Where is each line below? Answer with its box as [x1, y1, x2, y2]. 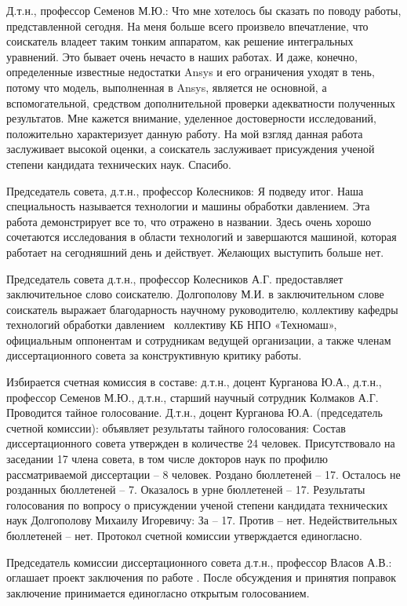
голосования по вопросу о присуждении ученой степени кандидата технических [6, 496, 388, 513]
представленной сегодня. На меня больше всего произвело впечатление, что [6, 17, 369, 34]
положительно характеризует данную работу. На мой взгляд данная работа [6, 125, 363, 141]
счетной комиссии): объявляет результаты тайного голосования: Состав [6, 419, 346, 436]
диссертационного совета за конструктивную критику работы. [6, 347, 302, 363]
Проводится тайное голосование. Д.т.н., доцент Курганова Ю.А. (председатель [6, 404, 383, 421]
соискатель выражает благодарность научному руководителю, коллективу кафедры [6, 301, 398, 317]
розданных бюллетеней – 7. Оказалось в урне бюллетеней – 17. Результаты [6, 481, 365, 498]
